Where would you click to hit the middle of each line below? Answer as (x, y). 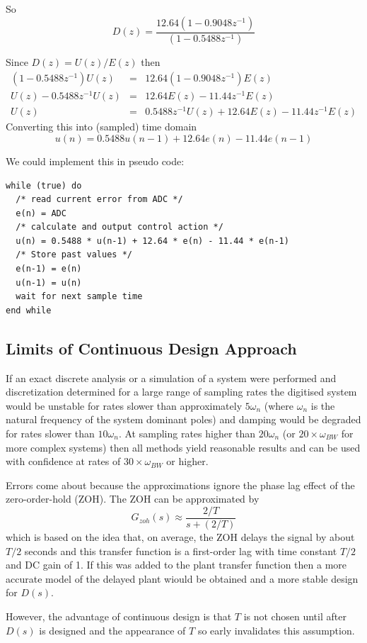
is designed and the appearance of (112, 630)
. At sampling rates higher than (187, 434)
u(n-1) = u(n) (49, 283)
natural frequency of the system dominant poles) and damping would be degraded (183, 419)
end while (29, 310)
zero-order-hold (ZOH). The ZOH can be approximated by (133, 499)
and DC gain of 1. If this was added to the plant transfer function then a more (176, 565)
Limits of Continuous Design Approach (151, 348)
